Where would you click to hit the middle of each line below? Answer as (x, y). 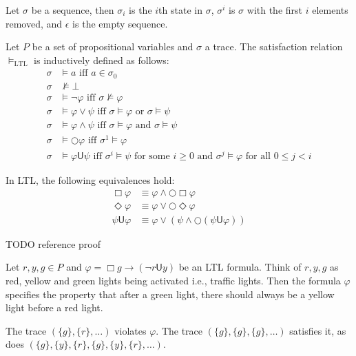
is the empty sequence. (120, 23)
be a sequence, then (73, 10)
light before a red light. (54, 307)
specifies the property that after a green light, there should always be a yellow (170, 294)
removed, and (34, 23)
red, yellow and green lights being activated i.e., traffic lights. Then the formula (173, 281)
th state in (180, 10)
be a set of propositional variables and (113, 46)
